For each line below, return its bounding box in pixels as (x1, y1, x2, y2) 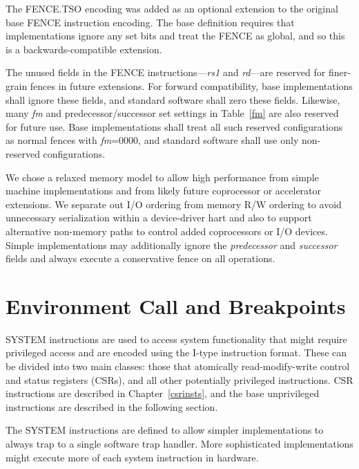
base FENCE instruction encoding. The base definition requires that (6, 15, 295, 29)
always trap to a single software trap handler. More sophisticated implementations (6, 436, 353, 450)
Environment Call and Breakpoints (6, 291, 346, 320)
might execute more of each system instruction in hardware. (6, 450, 259, 464)
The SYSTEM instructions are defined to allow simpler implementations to (6, 423, 324, 437)
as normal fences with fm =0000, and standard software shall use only (6, 133, 299, 147)
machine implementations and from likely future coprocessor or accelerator (6, 183, 322, 198)
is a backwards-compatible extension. (6, 42, 162, 56)
